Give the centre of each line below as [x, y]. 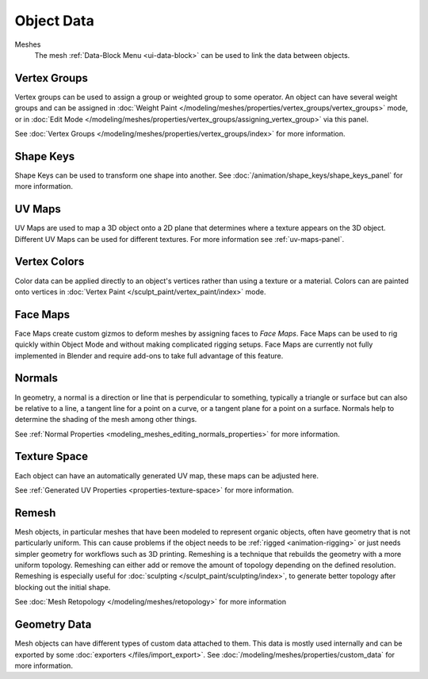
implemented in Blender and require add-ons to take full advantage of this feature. [149, 355]
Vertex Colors [50, 262]
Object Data [54, 21]
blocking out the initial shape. [63, 587]
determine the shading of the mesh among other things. [106, 420]
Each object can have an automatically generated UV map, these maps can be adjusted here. [166, 475]
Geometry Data [53, 625]
